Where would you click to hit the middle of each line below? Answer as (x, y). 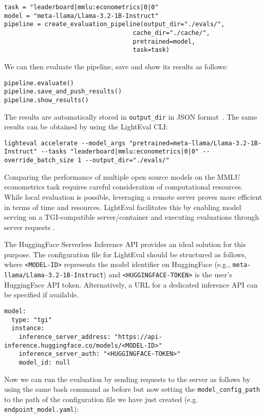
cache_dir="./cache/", (171, 33)
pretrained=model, (164, 41)
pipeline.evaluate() (39, 83)
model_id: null (44, 362)
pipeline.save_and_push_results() (63, 92)
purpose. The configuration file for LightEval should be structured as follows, (125, 254)
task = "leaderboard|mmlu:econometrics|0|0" (81, 7)
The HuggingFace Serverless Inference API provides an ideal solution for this (125, 244)
